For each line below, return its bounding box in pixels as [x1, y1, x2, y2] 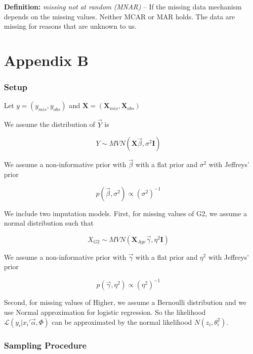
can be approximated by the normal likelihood [51, 316, 192, 327]
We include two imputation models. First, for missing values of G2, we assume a [4, 208, 247, 218]
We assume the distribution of [4, 119, 95, 129]
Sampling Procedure [4, 339, 87, 351]
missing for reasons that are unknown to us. [4, 21, 137, 31]
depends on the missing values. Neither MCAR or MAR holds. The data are [4, 11, 235, 21]
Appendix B [4, 50, 89, 70]
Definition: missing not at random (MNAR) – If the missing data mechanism [4, 1, 242, 11]
